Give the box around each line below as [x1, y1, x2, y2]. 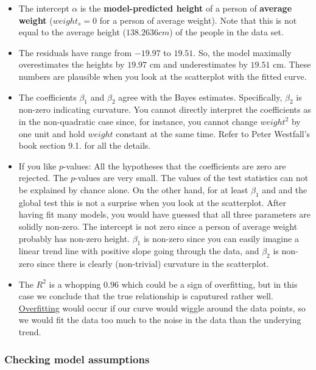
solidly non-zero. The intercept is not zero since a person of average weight [18, 219, 298, 232]
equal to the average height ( [18, 26, 126, 38]
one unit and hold [18, 127, 85, 140]
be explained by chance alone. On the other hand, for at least [18, 183, 248, 196]
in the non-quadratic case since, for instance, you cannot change [18, 115, 258, 127]
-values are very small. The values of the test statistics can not [75, 171, 309, 184]
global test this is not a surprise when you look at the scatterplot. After [18, 196, 287, 208]
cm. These [273, 58, 311, 71]
